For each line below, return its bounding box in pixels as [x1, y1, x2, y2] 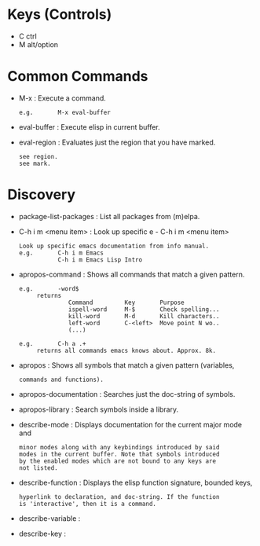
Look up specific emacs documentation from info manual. [18, 242, 210, 250]
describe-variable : [18, 513, 81, 523]
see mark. [18, 159, 52, 167]
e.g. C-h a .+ [18, 339, 86, 347]
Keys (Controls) [7, 5, 112, 24]
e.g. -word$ [18, 284, 79, 292]
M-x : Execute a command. [18, 93, 107, 103]
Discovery [7, 186, 76, 203]
